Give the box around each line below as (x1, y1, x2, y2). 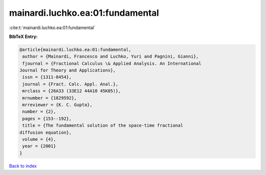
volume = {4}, (22, 137, 56, 142)
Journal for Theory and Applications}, (19, 68, 116, 73)
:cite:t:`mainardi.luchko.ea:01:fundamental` (9, 25, 96, 31)
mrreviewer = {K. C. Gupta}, (22, 102, 93, 108)
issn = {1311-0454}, (22, 74, 72, 80)
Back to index (9, 163, 37, 169)
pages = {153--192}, (22, 116, 72, 121)
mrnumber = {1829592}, (22, 95, 77, 101)
